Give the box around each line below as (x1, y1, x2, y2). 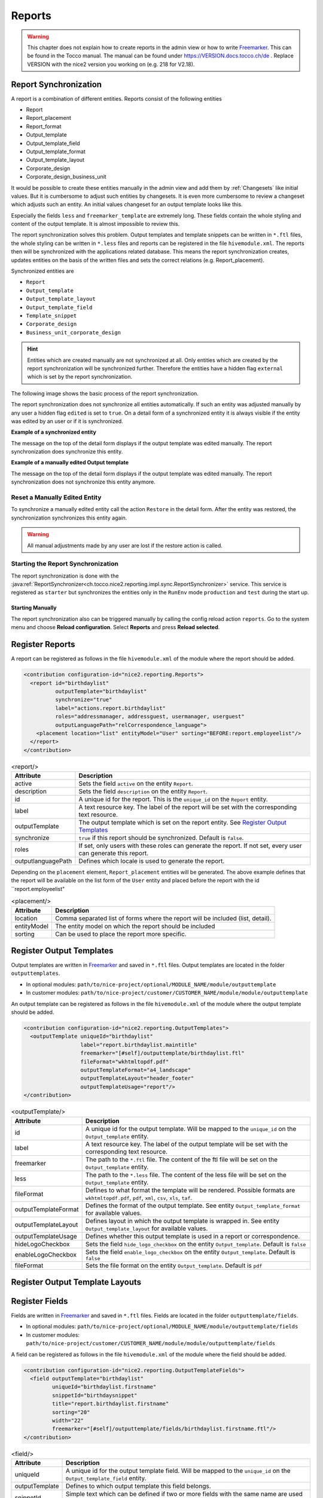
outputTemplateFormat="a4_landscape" (80, 1067, 191, 1073)
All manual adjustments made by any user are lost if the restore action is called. (27, 542, 223, 549)
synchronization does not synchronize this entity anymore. (11, 478, 156, 485)
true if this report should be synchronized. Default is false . (78, 833, 244, 842)
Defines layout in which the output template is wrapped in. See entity (85, 1216, 279, 1225)
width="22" (51, 1417, 84, 1424)
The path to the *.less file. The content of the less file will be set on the (85, 1170, 287, 1179)
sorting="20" (51, 1409, 90, 1415)
